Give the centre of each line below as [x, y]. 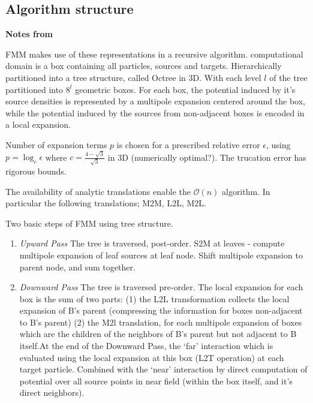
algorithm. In [246, 191]
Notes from [29, 34]
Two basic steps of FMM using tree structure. [89, 223]
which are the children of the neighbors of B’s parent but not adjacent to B [158, 334]
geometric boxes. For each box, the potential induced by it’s [185, 89]
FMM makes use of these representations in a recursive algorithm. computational [154, 54]
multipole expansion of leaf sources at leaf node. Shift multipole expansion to [161, 255]
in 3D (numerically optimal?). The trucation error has [207, 157]
